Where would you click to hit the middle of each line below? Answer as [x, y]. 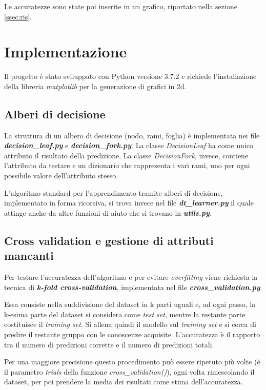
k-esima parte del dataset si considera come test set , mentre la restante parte [125, 314]
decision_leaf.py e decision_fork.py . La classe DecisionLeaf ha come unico [129, 145]
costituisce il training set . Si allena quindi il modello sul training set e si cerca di [130, 324]
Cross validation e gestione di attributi [109, 240]
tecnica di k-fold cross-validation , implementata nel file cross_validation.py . [133, 287]
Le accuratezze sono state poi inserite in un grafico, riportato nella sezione [121, 6]
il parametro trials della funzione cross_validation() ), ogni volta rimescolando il [129, 371]
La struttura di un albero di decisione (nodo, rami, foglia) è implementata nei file [132, 135]
